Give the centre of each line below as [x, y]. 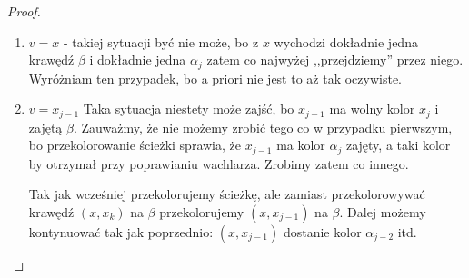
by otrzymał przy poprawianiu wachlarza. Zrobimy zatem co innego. [219, 163]
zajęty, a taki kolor [398, 145]
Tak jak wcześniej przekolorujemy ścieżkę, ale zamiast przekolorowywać [227, 194]
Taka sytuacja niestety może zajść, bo [189, 109]
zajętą [45, 127]
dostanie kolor [322, 231]
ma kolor [301, 145]
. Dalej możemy [383, 211]
